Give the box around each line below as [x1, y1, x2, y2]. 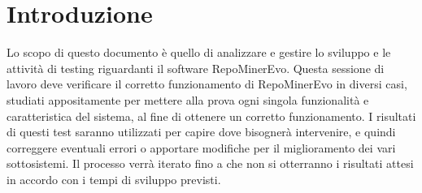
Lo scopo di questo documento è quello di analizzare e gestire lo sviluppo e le [7, 44, 391, 61]
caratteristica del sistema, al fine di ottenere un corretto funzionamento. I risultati [7, 107, 416, 124]
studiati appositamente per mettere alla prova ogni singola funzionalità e [7, 91, 369, 108]
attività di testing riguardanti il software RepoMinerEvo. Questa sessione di [7, 59, 385, 76]
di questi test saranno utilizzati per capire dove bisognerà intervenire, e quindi [7, 123, 396, 140]
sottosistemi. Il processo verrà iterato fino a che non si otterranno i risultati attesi [7, 155, 414, 172]
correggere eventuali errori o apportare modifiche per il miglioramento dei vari [7, 139, 396, 156]
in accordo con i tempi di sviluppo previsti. [7, 170, 221, 187]
